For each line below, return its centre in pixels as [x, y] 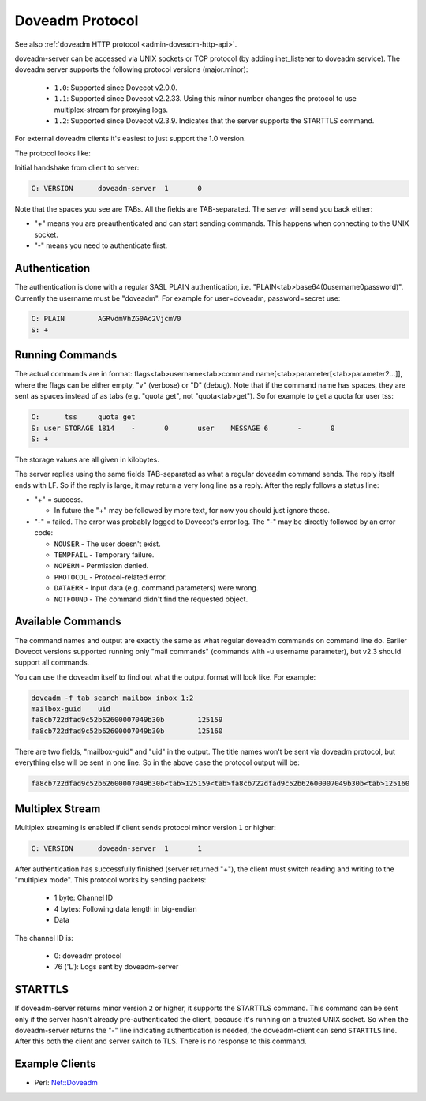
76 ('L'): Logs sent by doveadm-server [116, 967]
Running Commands [66, 355]
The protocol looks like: [52, 153]
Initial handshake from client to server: [77, 168]
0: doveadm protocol [88, 956]
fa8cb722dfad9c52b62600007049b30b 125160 [127, 731]
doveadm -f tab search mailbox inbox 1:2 [112, 698]
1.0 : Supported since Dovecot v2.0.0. [116, 88]
